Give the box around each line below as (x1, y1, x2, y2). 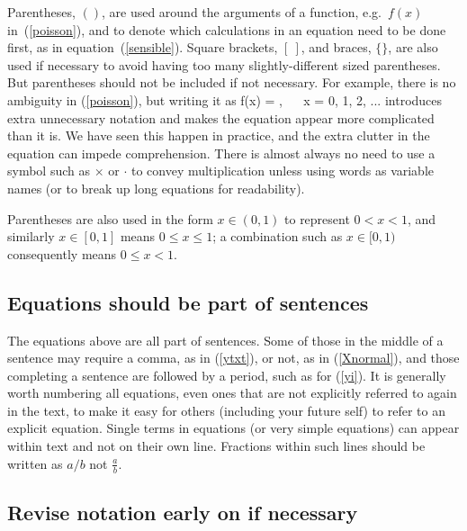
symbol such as (7, 161, 90, 180)
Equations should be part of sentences (7, 288, 369, 316)
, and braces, (301, 38, 372, 57)
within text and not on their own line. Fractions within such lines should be (7, 436, 426, 455)
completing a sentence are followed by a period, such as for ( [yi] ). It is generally (7, 365, 446, 384)
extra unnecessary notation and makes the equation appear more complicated (7, 108, 435, 127)
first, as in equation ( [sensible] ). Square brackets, (7, 38, 278, 57)
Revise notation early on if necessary (7, 498, 358, 526)
